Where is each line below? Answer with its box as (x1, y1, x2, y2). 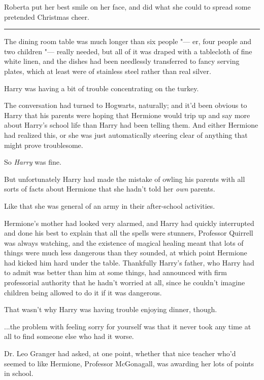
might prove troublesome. (4, 139, 83, 150)
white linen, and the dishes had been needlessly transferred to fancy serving (4, 56, 240, 66)
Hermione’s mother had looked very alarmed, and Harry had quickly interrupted (4, 217, 254, 228)
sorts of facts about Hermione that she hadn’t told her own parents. (4, 183, 215, 194)
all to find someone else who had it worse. (4, 331, 134, 341)
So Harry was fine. (4, 157, 61, 167)
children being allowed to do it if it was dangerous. (4, 287, 162, 297)
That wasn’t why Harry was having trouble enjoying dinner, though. (4, 304, 217, 315)
